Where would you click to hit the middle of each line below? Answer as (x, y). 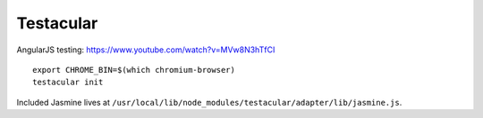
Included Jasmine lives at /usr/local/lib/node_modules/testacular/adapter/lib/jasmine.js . (209, 102)
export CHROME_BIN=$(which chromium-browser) (134, 70)
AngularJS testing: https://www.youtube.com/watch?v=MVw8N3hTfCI (146, 50)
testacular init (68, 83)
